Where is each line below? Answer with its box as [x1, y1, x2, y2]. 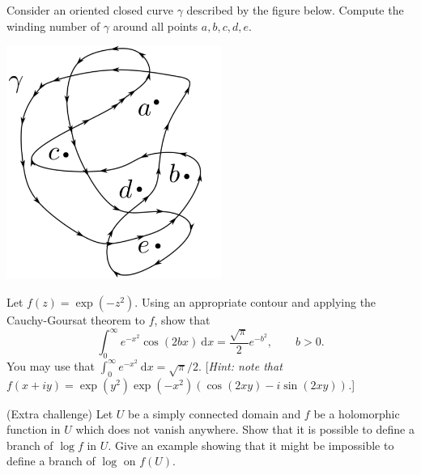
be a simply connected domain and [127, 405, 301, 422]
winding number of [6, 17, 100, 34]
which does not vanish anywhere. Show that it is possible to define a [75, 421, 415, 438]
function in [6, 421, 61, 438]
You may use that [6, 357, 95, 374]
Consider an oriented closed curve [6, 2, 173, 18]
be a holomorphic [313, 405, 400, 422]
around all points [113, 17, 198, 34]
